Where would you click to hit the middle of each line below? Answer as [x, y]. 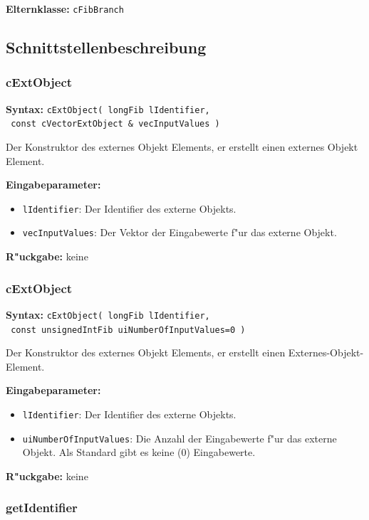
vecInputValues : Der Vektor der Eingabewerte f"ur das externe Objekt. [180, 232]
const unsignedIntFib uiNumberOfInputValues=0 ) [128, 330]
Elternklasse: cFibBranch [65, 9]
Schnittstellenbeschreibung [106, 47]
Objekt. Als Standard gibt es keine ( [102, 452]
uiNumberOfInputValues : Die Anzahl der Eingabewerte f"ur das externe [180, 438]
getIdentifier [42, 508]
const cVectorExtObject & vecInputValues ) [115, 124]
